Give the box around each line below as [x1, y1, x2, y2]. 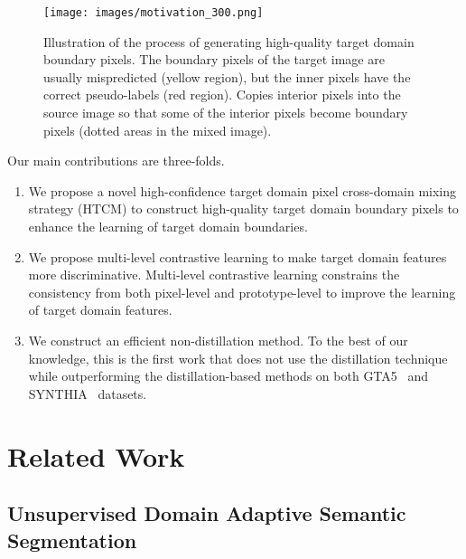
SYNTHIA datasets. [28, 384, 147, 403]
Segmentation [7, 526, 137, 554]
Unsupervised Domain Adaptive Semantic [7, 499, 406, 527]
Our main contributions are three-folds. [7, 151, 225, 170]
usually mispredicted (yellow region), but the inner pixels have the [43, 67, 411, 86]
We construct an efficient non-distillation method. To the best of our [28, 330, 408, 349]
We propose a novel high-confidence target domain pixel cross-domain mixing [28, 181, 457, 200]
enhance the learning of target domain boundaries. [28, 217, 308, 235]
